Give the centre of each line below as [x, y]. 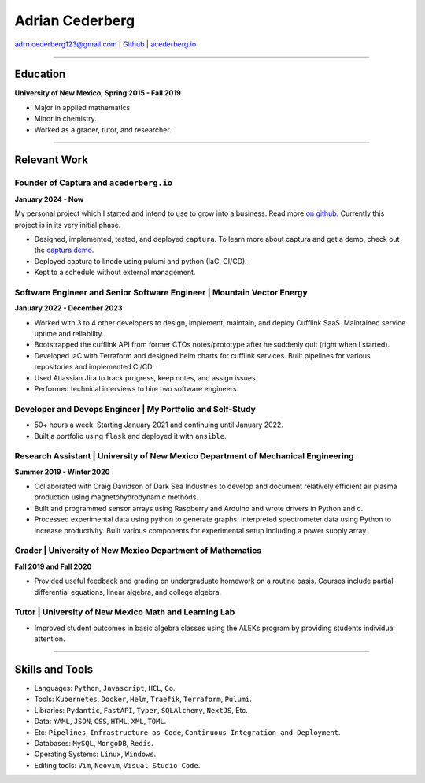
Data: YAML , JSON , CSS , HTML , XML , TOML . [100, 722]
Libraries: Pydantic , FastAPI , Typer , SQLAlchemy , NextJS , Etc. [141, 710]
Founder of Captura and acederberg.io [94, 183]
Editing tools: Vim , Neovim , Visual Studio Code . [117, 765]
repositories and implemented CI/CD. [94, 367]
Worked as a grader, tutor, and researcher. [103, 129]
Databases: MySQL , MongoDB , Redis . [94, 743]
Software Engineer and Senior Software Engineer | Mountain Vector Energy [161, 292]
